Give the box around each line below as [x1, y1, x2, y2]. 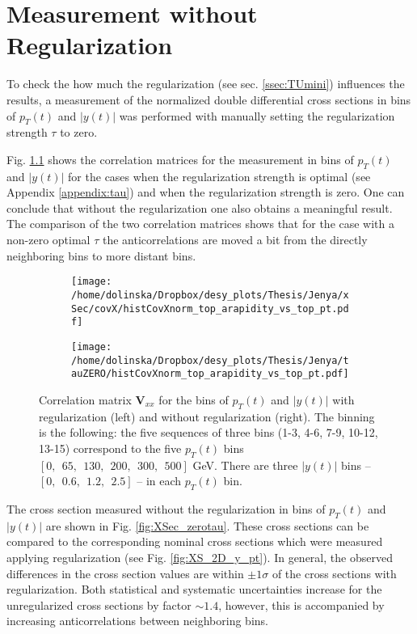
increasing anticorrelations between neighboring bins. [6, 612, 268, 629]
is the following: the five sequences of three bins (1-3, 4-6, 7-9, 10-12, [39, 424, 378, 441]
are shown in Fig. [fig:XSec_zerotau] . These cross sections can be [45, 517, 369, 534]
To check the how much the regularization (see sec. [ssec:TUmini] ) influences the [6, 75, 405, 92]
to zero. [60, 124, 98, 141]
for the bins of [158, 391, 229, 408]
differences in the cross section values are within [6, 564, 244, 581]
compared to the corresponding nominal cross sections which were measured [6, 533, 383, 550]
